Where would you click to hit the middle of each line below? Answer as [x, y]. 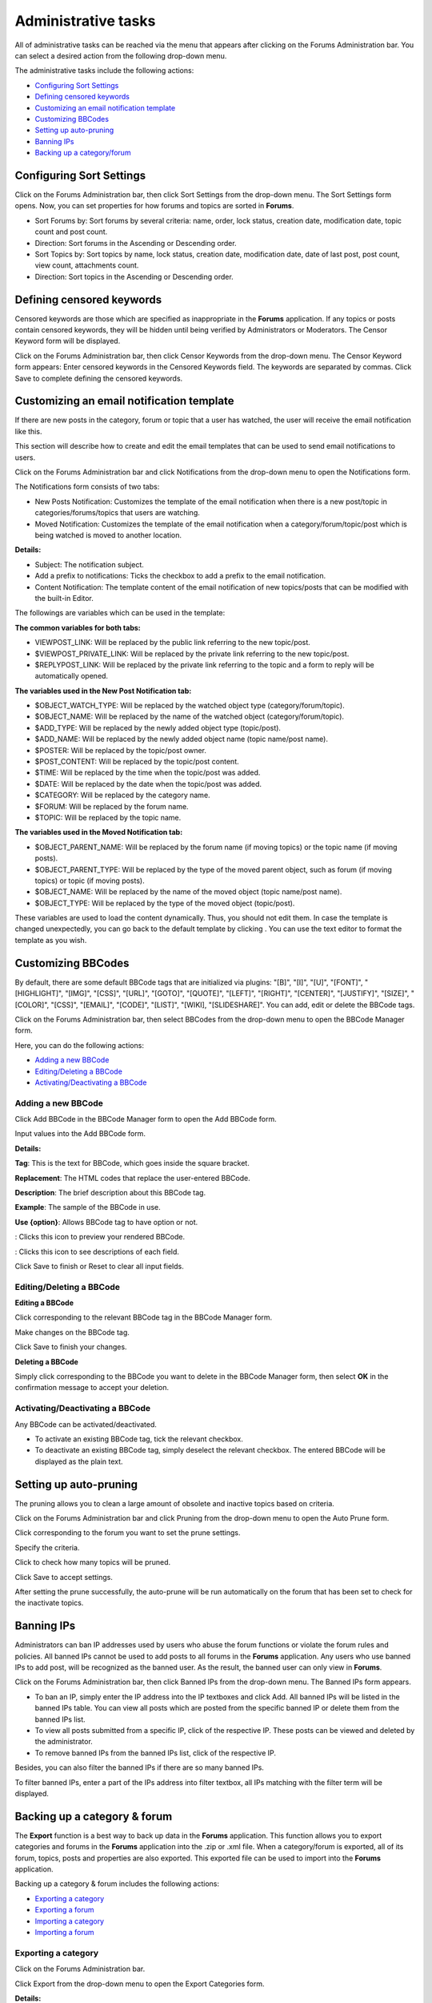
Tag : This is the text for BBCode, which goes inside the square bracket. [132, 1163]
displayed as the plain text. [79, 1461]
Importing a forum [65, 1932]
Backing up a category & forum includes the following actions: [117, 1884]
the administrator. [64, 1742]
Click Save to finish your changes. [71, 1347]
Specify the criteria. [47, 1547]
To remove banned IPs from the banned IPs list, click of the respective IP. [155, 1753]
